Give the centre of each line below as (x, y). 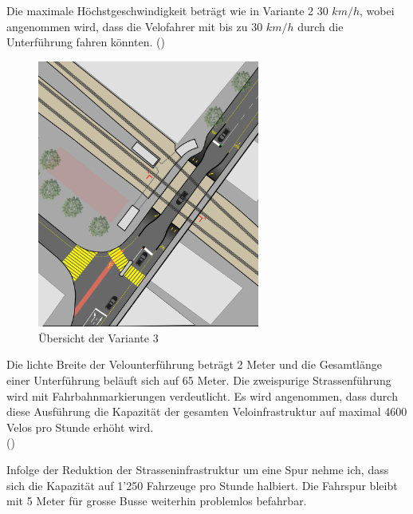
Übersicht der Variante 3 (98, 337)
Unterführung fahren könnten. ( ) (86, 42)
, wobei (377, 10)
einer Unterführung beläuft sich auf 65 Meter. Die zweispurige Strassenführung (199, 380)
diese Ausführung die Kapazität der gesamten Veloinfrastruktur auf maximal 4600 (207, 411)
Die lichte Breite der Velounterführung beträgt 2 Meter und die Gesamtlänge (194, 364)
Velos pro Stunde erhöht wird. (80, 427)
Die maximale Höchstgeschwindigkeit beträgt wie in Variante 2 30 (167, 10)
